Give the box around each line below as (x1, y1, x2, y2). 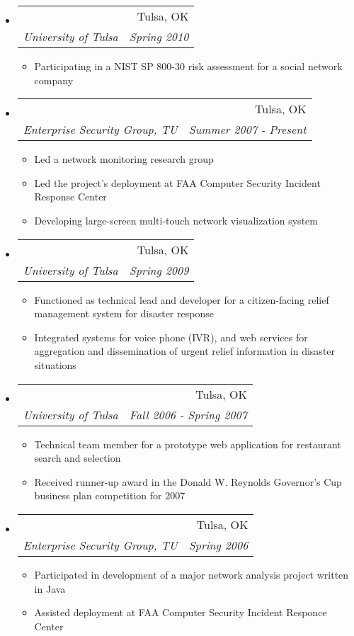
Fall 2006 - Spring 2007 (129, 406, 247, 423)
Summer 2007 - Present (188, 121, 307, 138)
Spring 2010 (129, 28, 189, 45)
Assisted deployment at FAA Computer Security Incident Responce (34, 605, 327, 620)
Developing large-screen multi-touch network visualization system (34, 212, 318, 227)
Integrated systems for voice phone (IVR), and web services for (34, 329, 308, 344)
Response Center (34, 189, 107, 204)
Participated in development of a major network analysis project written (34, 567, 349, 581)
